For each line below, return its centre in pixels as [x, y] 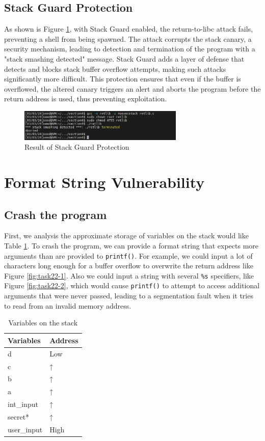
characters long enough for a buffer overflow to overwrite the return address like [129, 266]
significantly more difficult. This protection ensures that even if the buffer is [123, 79]
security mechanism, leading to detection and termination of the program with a [130, 49]
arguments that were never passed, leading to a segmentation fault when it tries [129, 296]
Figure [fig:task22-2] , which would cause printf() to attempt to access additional [132, 285]
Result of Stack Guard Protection [77, 147]
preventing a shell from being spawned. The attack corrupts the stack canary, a [128, 38]
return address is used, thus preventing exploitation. [86, 99]
